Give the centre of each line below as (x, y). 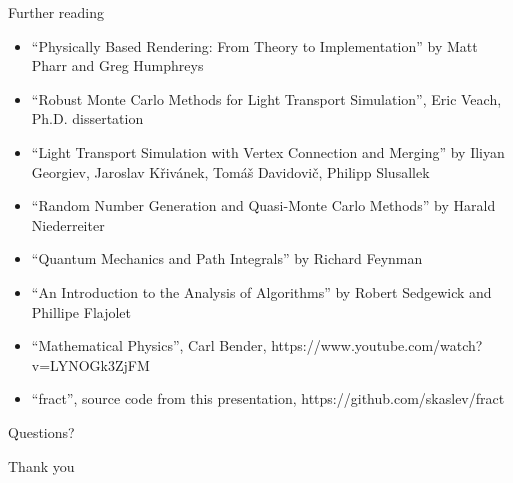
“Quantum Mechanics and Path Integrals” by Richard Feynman (227, 258)
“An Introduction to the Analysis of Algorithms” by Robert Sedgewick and (261, 291)
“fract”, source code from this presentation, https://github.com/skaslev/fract (268, 398)
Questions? (41, 431)
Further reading (56, 12)
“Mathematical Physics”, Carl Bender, (149, 345)
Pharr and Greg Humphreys (117, 65)
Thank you (41, 465)
